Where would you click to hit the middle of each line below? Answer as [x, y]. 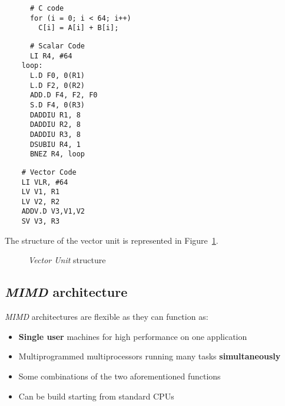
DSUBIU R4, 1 [55, 144]
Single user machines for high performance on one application [133, 336]
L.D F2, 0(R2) [57, 85]
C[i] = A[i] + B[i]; [79, 28]
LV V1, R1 [41, 192]
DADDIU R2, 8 [55, 125]
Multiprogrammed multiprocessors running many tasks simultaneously [150, 356]
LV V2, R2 [41, 202]
